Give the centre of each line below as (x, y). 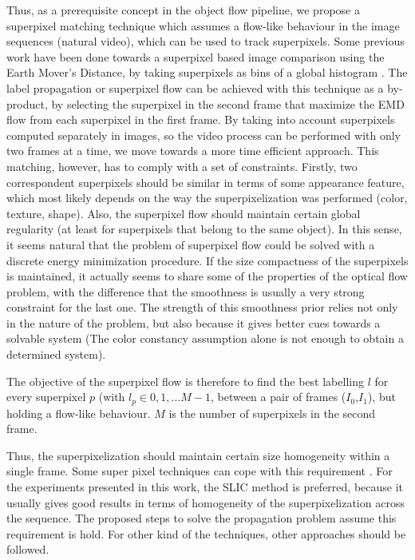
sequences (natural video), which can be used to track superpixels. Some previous (206, 41)
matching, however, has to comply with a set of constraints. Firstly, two (182, 166)
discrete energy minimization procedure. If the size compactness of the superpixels (207, 260)
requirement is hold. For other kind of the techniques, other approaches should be (206, 533)
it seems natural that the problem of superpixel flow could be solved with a (191, 244)
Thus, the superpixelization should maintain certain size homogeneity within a (198, 455)
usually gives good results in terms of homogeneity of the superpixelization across (206, 502)
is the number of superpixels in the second (272, 413)
